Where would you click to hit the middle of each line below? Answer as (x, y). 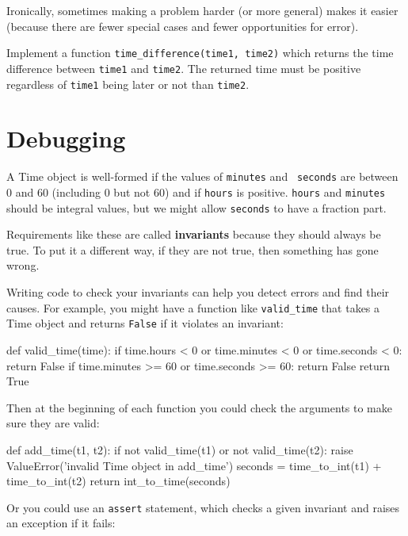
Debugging (66, 138)
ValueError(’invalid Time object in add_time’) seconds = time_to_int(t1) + (194, 465)
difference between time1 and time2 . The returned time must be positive (184, 68)
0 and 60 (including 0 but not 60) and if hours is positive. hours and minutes (196, 191)
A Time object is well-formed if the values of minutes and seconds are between (202, 176)
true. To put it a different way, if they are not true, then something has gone (193, 249)
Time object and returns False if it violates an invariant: (145, 323)
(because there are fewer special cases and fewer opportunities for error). (183, 26)
